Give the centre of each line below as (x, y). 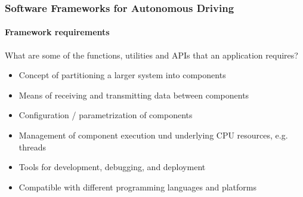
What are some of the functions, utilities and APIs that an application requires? (151, 55)
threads (33, 147)
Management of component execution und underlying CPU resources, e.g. (153, 135)
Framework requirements (57, 32)
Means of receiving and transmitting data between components (134, 95)
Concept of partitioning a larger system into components (122, 75)
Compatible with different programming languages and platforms (137, 187)
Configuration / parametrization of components (106, 115)
